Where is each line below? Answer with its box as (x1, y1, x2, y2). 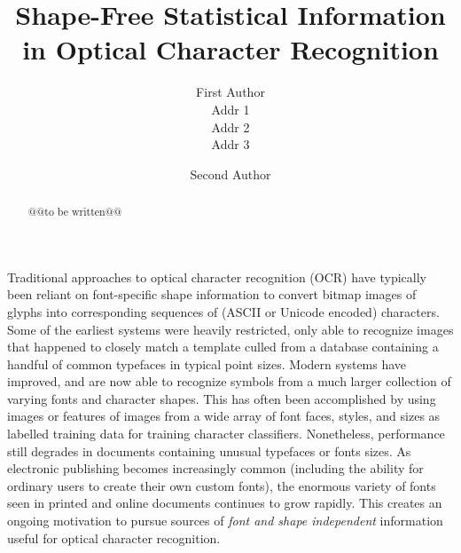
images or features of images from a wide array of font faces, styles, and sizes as (7, 407, 441, 425)
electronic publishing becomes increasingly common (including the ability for (7, 459, 424, 478)
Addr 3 (211, 135, 250, 154)
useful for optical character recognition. (7, 528, 221, 547)
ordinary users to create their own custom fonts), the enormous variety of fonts (7, 476, 436, 494)
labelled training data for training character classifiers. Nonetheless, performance (7, 424, 445, 443)
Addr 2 (211, 117, 250, 136)
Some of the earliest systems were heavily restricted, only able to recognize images (7, 320, 454, 338)
